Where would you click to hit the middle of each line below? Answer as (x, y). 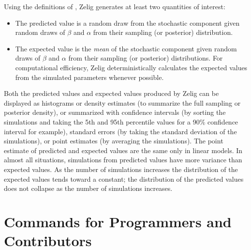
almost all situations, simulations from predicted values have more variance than (123, 160)
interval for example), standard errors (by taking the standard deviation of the (120, 131)
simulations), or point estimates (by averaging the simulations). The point (114, 141)
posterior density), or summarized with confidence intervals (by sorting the (115, 112)
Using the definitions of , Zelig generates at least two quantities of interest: (115, 6)
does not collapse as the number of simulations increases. (88, 188)
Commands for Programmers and (118, 221)
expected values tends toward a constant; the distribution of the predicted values (124, 179)
